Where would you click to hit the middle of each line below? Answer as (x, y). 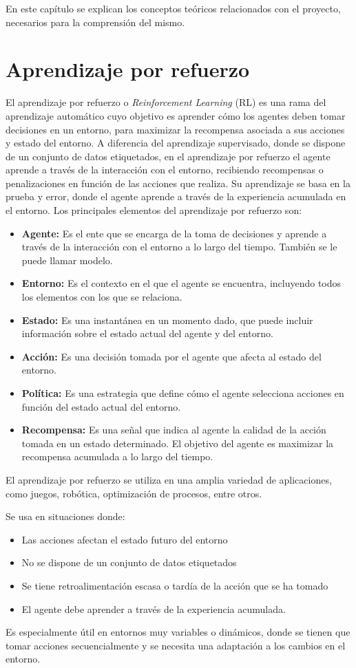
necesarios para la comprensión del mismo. (95, 22)
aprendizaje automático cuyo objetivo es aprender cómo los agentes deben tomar (176, 115)
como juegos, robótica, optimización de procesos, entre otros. (134, 493)
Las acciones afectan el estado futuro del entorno (125, 539)
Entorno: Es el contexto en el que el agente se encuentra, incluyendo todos (181, 283)
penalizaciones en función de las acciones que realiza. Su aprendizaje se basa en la (178, 183)
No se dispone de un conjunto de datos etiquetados (129, 562)
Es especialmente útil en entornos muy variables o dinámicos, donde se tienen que (178, 632)
